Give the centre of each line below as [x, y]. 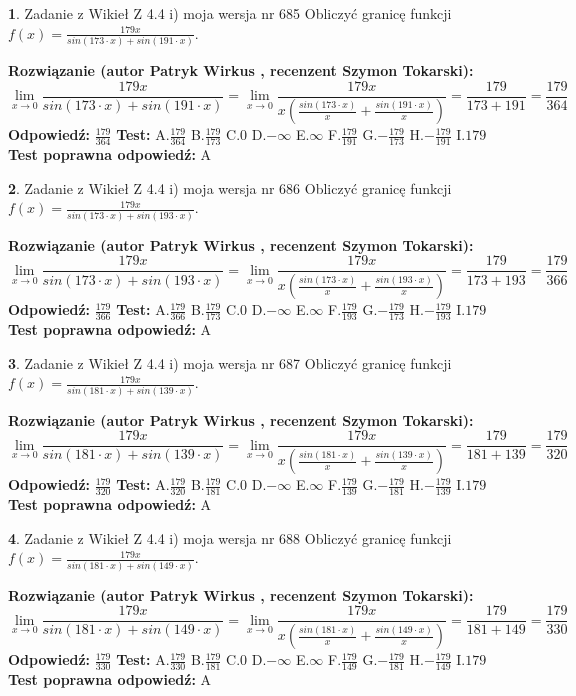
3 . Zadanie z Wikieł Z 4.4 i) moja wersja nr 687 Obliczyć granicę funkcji [230, 362]
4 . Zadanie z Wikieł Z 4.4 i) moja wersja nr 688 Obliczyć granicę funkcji [230, 537]
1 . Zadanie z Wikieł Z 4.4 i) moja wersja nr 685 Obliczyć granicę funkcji [230, 13]
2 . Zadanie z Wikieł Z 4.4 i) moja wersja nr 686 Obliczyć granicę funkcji [230, 187]
